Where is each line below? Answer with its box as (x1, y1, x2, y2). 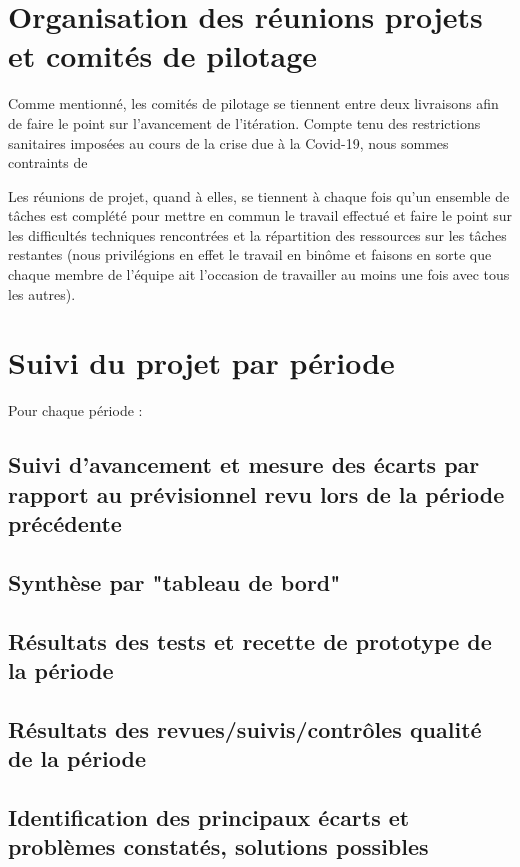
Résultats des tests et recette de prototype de (8, 625, 492, 656)
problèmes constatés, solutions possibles (8, 831, 429, 862)
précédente (8, 508, 122, 539)
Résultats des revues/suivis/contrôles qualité (8, 713, 482, 744)
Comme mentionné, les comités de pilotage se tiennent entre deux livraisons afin (8, 93, 499, 114)
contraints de (8, 152, 88, 173)
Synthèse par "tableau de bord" (8, 566, 341, 597)
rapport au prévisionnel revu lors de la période (8, 478, 505, 509)
